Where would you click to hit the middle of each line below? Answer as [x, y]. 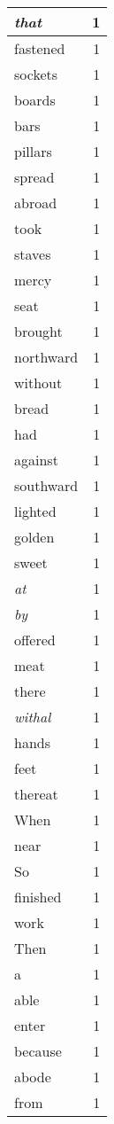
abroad [36, 203]
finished [38, 897]
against [36, 460]
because [38, 1051]
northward [46, 357]
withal [33, 717]
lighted [35, 511]
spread [34, 177]
